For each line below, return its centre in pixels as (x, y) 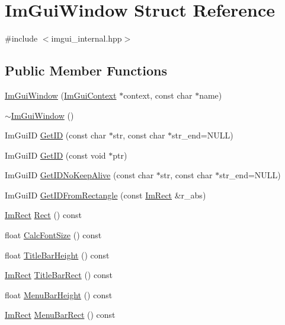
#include (21, 38)
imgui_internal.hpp (87, 38)
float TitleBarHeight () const (57, 255)
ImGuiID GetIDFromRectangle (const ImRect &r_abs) (105, 195)
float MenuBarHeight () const (59, 294)
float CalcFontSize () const (53, 235)
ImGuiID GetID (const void (55, 155)
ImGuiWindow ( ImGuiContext (61, 95)
